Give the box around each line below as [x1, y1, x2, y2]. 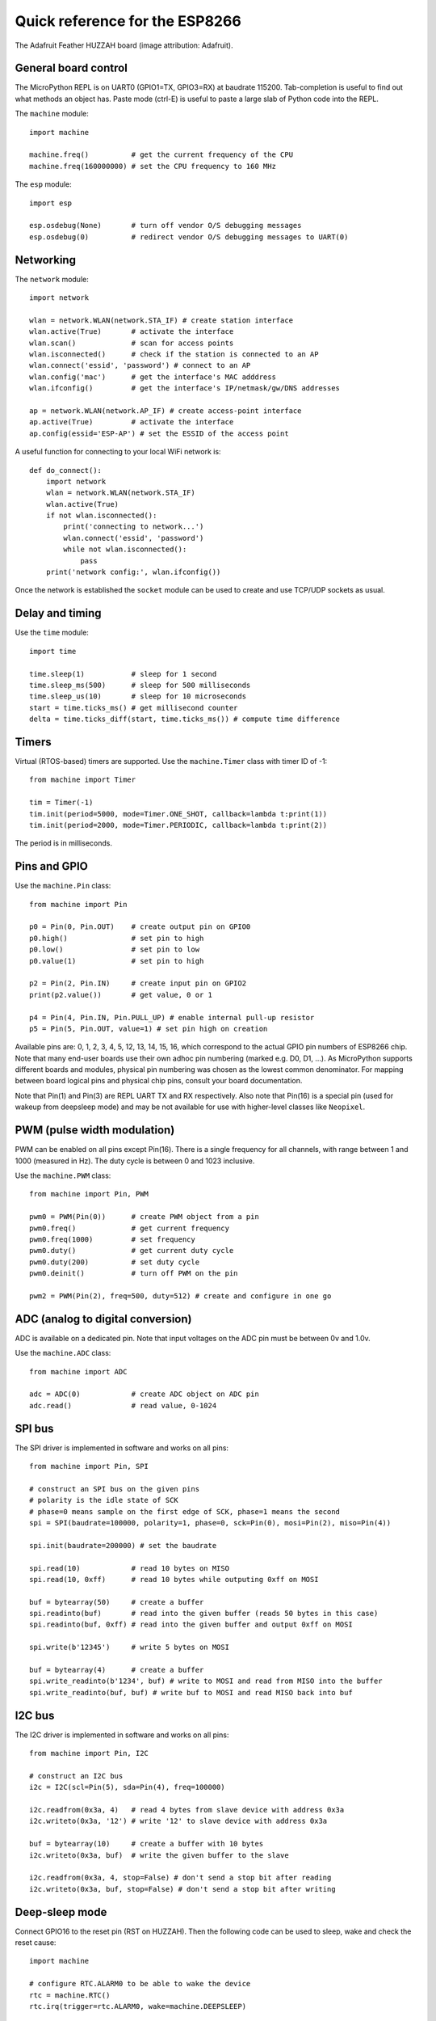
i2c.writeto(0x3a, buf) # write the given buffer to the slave [29, 1850, 290, 1859]
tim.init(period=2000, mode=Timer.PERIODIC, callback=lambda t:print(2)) [29, 821, 328, 829]
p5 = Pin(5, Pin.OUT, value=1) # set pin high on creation [29, 1023, 268, 1033]
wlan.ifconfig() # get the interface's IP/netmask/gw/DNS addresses [29, 384, 341, 393]
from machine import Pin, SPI [29, 1462, 149, 1470]
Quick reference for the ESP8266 [15, 12, 241, 30]
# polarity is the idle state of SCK [29, 1496, 179, 1505]
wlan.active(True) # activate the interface [29, 327, 234, 336]
